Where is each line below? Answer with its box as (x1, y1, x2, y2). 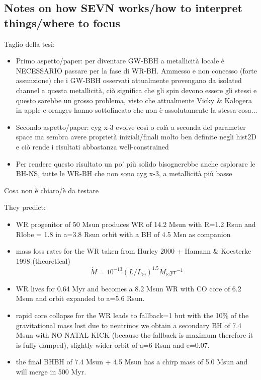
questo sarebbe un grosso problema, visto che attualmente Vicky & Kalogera (16, 95, 252, 105)
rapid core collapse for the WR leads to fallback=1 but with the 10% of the (16, 310, 249, 320)
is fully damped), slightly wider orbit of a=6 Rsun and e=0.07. (16, 339, 210, 350)
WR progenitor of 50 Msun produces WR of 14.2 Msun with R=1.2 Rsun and (16, 218, 256, 229)
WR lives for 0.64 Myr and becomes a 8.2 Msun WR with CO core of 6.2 (16, 283, 241, 293)
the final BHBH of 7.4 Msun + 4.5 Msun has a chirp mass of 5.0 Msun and (16, 356, 248, 367)
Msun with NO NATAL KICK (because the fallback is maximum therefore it (16, 330, 253, 340)
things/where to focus (4, 15, 120, 30)
